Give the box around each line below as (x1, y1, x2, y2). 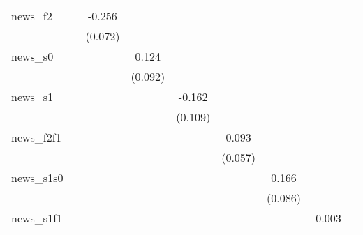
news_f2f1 (11, 129, 61, 145)
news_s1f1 (11, 210, 63, 226)
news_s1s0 (11, 169, 64, 185)
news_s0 (11, 48, 54, 64)
